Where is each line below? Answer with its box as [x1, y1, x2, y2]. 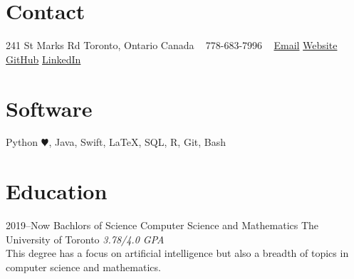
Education [6, 177, 108, 206]
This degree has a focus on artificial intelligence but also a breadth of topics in [6, 246, 349, 260]
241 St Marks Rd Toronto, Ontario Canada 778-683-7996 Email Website [6, 38, 338, 53]
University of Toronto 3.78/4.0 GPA [6, 231, 165, 246]
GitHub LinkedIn [6, 51, 81, 66]
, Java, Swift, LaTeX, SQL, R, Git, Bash [48, 135, 227, 149]
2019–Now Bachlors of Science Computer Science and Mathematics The [6, 218, 319, 233]
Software [6, 93, 93, 122]
